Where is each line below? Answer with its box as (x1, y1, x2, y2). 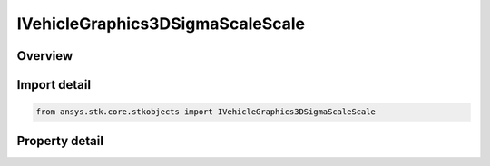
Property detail (16, 132, 104, 149)
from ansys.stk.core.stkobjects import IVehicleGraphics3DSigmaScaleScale (35, 107, 377, 117)
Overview (16, 48, 73, 63)
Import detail (16, 77, 91, 93)
